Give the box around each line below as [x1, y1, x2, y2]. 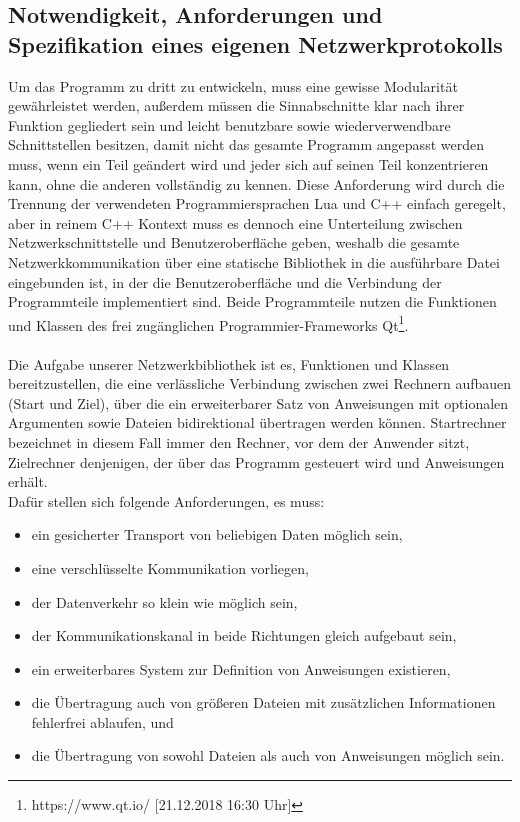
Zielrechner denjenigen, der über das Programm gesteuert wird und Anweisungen [8, 451, 505, 472]
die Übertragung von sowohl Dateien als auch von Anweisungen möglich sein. [31, 745, 505, 766]
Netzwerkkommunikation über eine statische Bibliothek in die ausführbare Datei [8, 251, 500, 272]
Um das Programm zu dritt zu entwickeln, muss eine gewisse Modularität [8, 75, 458, 96]
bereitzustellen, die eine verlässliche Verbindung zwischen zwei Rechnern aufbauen [8, 373, 512, 394]
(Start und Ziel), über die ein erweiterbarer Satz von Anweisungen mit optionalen [8, 392, 509, 413]
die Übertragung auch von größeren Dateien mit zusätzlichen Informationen [31, 692, 496, 713]
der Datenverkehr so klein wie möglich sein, [31, 591, 298, 612]
